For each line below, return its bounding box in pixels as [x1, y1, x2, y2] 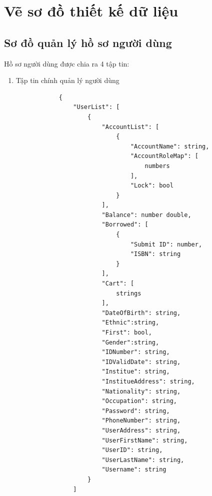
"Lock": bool [130, 182, 173, 189]
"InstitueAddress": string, [101, 377, 195, 385]
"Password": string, [101, 407, 170, 414]
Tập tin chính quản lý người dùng [15, 75, 119, 85]
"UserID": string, [101, 446, 163, 454]
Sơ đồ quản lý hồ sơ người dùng [4, 34, 172, 50]
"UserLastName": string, [101, 456, 184, 463]
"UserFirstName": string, [101, 436, 188, 444]
